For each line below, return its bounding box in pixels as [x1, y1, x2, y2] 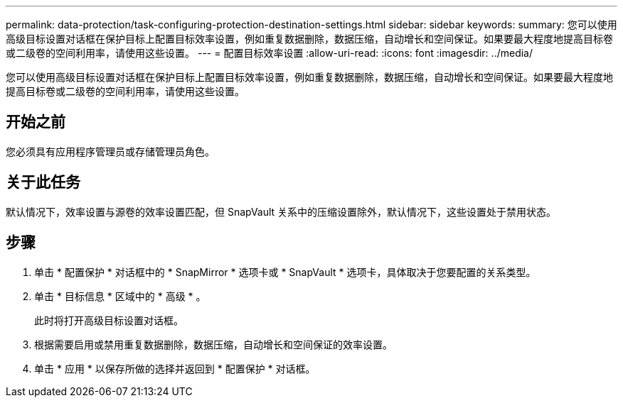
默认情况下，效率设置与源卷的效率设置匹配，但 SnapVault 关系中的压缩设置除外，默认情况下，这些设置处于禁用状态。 [6, 205, 557, 218]
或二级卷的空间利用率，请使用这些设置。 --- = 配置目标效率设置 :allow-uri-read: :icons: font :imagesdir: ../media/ [6, 47, 533, 59]
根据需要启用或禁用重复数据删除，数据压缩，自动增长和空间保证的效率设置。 [34, 338, 393, 350]
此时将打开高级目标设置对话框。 [34, 314, 183, 326]
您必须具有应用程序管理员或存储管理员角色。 [6, 145, 215, 158]
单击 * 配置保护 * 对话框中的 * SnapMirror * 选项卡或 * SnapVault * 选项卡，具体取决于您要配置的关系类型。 [34, 265, 536, 278]
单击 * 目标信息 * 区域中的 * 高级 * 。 [34, 289, 206, 302]
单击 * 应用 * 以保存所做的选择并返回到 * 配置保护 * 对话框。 [34, 362, 316, 375]
